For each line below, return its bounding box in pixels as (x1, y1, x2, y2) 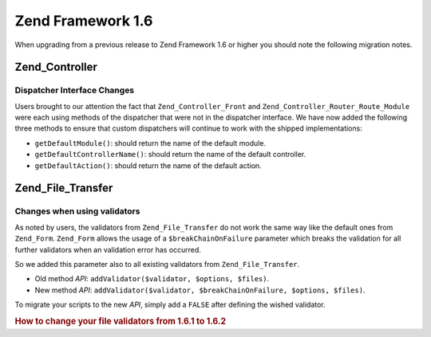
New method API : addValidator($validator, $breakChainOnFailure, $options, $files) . (34, 285, 366, 295)
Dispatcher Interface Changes (14, 84, 135, 96)
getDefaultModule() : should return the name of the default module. (34, 138, 267, 147)
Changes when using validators (14, 206, 140, 217)
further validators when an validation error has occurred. (14, 245, 201, 254)
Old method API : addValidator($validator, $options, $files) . (34, 274, 270, 284)
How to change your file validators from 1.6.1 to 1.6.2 (14, 315, 227, 327)
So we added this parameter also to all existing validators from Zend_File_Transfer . (14, 259, 300, 268)
